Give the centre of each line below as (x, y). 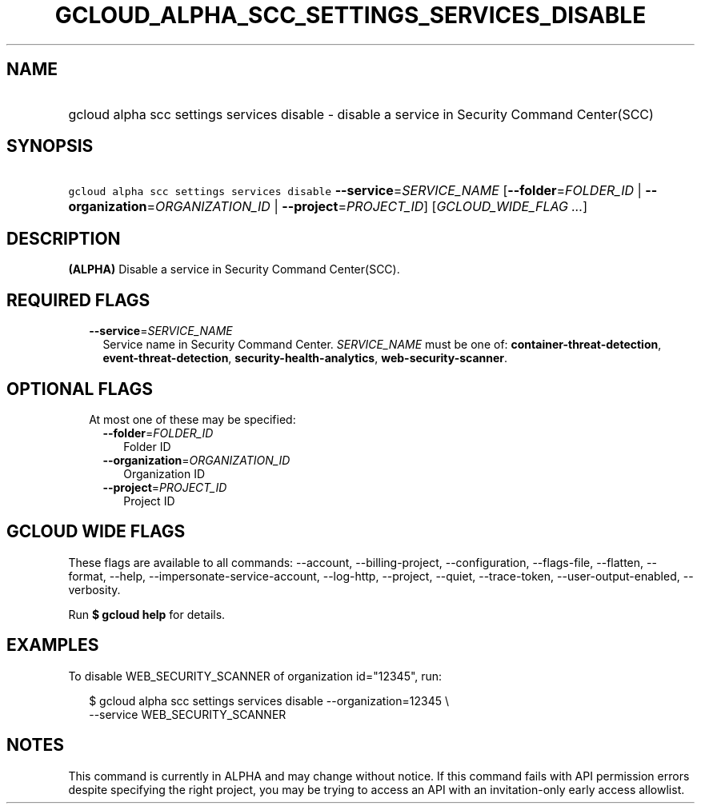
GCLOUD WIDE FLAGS (96, 532)
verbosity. (94, 589)
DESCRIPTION (64, 238)
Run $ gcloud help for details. (147, 614)
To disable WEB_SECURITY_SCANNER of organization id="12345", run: (255, 676)
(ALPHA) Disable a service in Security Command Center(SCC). (234, 269)
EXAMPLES (53, 645)
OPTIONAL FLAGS (80, 389)
